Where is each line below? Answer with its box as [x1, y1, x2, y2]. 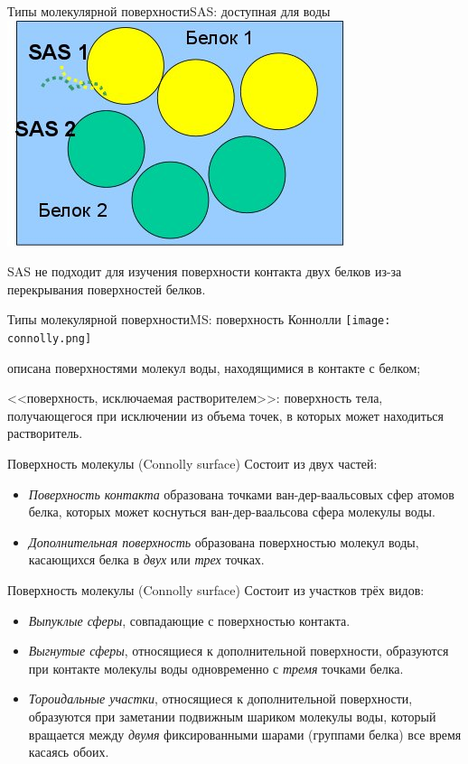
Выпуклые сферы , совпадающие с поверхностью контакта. [28, 610, 351, 629]
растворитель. [7, 424, 83, 443]
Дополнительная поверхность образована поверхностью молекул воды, [28, 532, 419, 551]
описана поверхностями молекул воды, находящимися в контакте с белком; [7, 358, 421, 377]
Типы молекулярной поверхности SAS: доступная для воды [7, 2, 331, 20]
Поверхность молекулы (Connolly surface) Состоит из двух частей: [7, 454, 378, 473]
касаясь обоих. [28, 742, 109, 761]
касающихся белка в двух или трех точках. [28, 550, 265, 569]
